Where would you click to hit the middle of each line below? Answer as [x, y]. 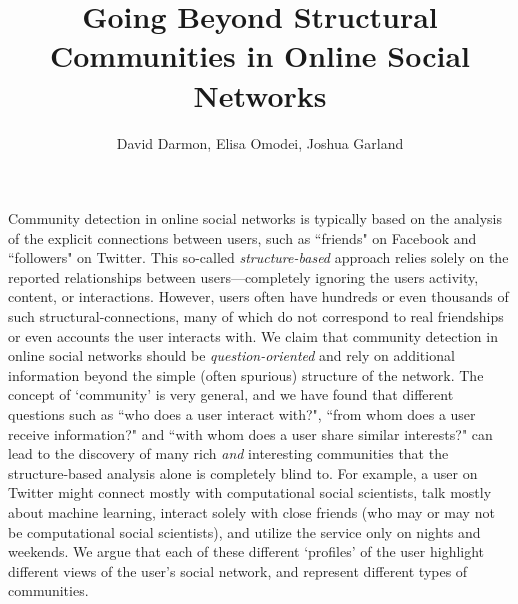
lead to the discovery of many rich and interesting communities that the [228, 453]
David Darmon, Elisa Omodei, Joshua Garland [260, 142]
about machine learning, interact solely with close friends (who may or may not [251, 512]
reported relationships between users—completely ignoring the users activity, [243, 276]
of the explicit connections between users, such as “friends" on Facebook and [242, 237]
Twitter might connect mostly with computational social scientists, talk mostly [250, 492]
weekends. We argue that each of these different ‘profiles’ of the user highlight [246, 551]
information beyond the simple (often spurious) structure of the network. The [246, 374]
